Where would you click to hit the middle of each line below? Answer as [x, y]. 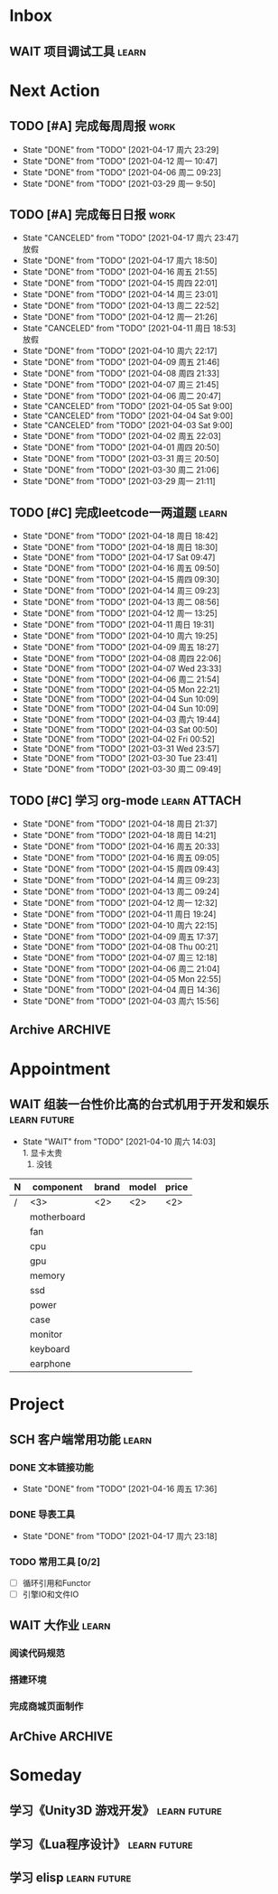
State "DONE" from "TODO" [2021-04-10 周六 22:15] [120, 926]
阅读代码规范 [37, 1654]
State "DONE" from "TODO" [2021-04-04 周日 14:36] [121, 990]
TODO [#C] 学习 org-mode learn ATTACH [125, 800]
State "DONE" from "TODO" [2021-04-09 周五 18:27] [120, 648]
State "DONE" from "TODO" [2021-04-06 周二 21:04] [121, 969]
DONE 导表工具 [42, 1515]
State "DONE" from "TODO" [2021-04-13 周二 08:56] [120, 602]
